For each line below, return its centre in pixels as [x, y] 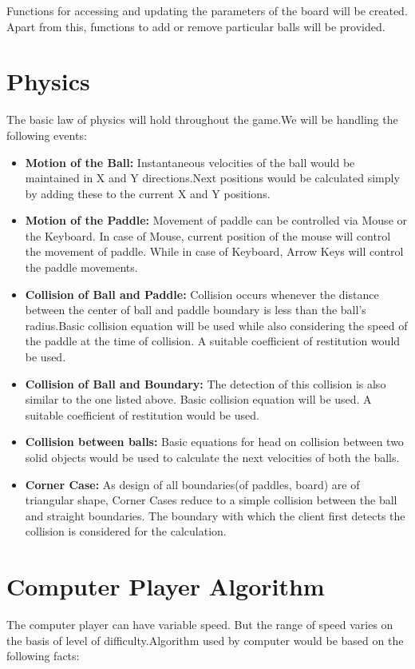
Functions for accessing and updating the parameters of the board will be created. [207, 10]
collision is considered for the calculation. [126, 531]
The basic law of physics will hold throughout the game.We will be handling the [202, 119]
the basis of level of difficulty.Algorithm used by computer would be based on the [205, 640]
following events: [47, 135]
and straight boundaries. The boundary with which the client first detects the [215, 515]
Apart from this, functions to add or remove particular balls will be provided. [196, 26]
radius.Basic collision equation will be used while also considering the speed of [216, 325]
